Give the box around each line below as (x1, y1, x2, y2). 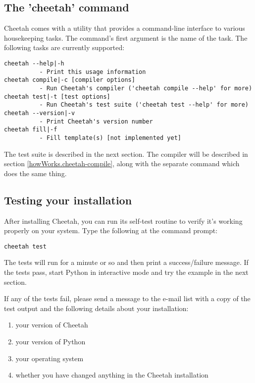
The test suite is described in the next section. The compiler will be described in (4, 148, 248, 159)
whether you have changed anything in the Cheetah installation (15, 370, 208, 380)
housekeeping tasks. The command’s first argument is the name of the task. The (4, 32, 248, 43)
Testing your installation (4, 192, 132, 207)
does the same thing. (4, 168, 67, 178)
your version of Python (15, 336, 86, 346)
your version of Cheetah (15, 319, 88, 330)
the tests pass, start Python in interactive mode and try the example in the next (4, 266, 249, 277)
